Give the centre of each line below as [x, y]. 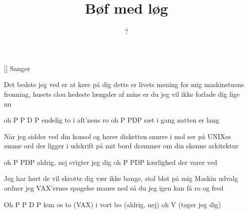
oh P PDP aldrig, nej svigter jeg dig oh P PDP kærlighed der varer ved [111, 162]
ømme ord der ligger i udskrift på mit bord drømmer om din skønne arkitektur [121, 146]
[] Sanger [17, 68]
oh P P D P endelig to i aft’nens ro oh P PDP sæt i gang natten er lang [112, 120]
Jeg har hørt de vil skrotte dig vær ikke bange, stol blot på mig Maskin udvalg [121, 178]
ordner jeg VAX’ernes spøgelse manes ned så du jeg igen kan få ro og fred [114, 188]
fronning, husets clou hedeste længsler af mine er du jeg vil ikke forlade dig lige [122, 94]
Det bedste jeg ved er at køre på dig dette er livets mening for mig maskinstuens [124, 84]
